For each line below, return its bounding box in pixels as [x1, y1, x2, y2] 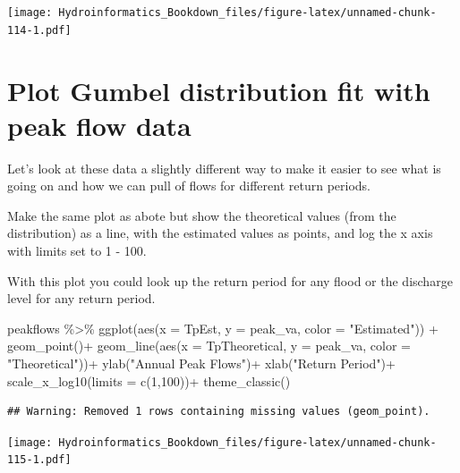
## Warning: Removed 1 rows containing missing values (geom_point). [7, 405, 430, 418]
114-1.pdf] [7, 23, 72, 37]
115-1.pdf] [7, 453, 72, 467]
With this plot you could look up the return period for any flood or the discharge [7, 271, 453, 290]
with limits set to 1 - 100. [7, 241, 147, 259]
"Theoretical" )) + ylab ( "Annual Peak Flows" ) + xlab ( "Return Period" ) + [7, 353, 396, 372]
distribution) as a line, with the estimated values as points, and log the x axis [7, 224, 433, 242]
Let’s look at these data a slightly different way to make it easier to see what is [7, 158, 441, 177]
